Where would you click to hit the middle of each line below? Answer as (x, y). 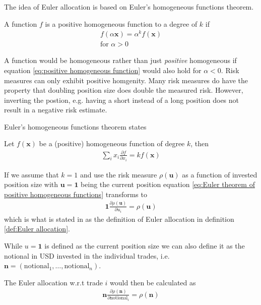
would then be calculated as (153, 282)
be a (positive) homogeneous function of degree (112, 143)
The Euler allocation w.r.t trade (53, 282)
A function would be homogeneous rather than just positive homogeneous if (120, 60)
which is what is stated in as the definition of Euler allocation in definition (119, 219)
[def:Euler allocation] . (37, 229)
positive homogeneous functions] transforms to (76, 194)
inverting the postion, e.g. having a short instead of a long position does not (122, 100)
